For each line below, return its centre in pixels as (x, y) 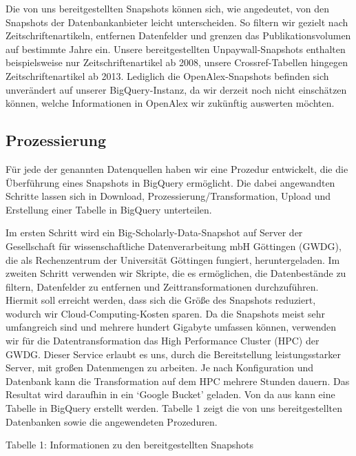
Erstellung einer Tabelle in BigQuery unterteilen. (109, 209)
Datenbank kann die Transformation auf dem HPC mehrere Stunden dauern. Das (178, 381)
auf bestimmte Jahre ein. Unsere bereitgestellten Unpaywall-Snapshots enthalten (176, 49)
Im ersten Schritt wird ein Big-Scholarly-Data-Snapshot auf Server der (154, 232)
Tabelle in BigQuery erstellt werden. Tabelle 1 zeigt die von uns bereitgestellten (174, 408)
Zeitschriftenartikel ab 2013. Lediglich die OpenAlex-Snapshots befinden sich (167, 75)
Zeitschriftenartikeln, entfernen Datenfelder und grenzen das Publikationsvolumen (178, 35)
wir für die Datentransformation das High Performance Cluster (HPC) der (163, 341)
